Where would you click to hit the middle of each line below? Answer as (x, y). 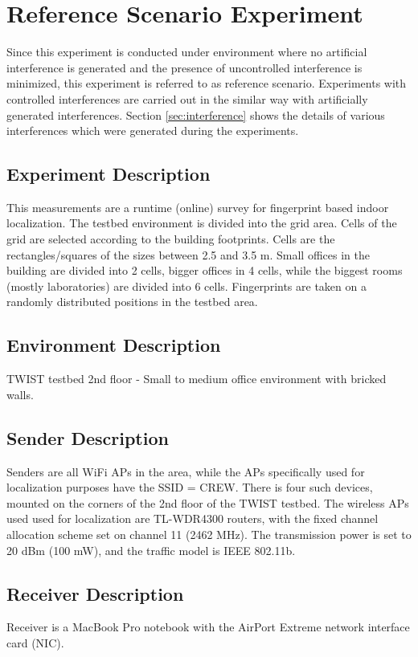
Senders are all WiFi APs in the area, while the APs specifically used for (186, 471)
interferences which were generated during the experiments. (153, 131)
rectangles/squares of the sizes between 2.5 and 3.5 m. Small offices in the (188, 254)
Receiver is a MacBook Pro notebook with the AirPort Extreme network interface (208, 627)
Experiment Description (109, 174)
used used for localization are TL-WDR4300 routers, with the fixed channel (193, 518)
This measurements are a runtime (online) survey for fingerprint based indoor (198, 207)
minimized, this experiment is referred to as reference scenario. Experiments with (207, 83)
